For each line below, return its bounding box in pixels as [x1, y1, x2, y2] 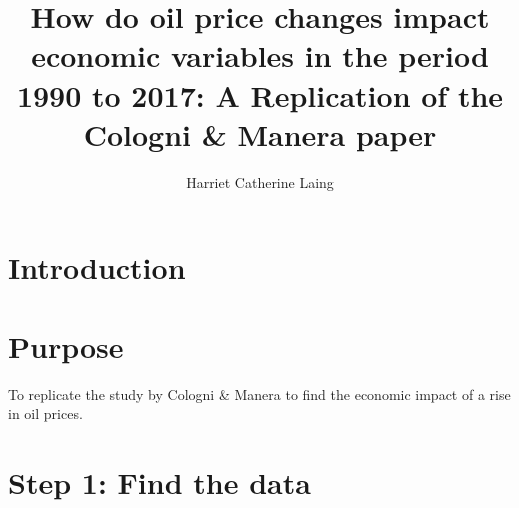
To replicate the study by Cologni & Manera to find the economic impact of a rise [8, 383, 511, 404]
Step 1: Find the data [8, 461, 311, 502]
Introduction [8, 247, 186, 288]
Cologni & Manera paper [83, 113, 437, 154]
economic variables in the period [31, 35, 489, 76]
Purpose [8, 325, 124, 366]
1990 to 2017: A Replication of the [16, 74, 504, 115]
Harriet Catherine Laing [186, 171, 334, 192]
